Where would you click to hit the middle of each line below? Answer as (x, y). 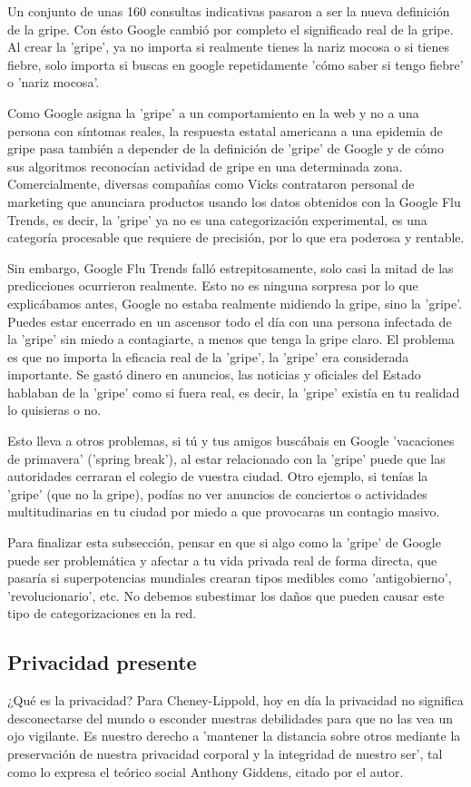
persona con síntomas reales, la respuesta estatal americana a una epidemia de (225, 130)
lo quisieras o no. (54, 410)
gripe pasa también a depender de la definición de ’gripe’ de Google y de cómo (226, 148)
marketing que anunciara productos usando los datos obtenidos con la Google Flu (234, 201)
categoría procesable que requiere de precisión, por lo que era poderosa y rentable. (236, 237)
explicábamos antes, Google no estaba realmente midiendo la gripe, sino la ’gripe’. (235, 303)
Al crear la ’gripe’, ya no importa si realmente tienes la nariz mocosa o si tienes (229, 47)
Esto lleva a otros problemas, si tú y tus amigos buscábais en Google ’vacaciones (231, 441)
